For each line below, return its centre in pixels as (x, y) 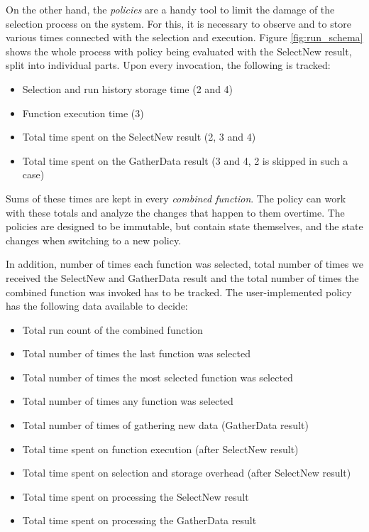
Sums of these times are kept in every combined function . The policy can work (176, 198)
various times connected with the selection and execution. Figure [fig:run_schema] (184, 37)
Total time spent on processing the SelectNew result (136, 496)
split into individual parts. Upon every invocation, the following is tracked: (168, 65)
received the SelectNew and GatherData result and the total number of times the (182, 277)
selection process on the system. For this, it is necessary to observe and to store (178, 23)
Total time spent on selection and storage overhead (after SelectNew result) (187, 473)
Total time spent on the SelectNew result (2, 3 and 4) (139, 137)
